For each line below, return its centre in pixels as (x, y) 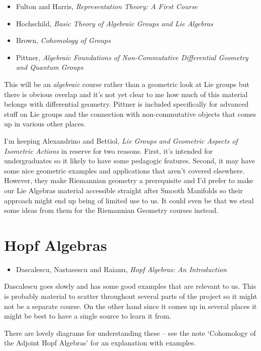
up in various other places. (45, 124)
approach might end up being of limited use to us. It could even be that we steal (129, 200)
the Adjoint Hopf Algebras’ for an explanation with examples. (100, 343)
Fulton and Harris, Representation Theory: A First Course (107, 6)
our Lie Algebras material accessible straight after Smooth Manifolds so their (124, 190)
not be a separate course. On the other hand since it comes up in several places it (130, 306)
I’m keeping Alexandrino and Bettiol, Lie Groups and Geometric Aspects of (121, 140)
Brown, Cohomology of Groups (63, 40)
